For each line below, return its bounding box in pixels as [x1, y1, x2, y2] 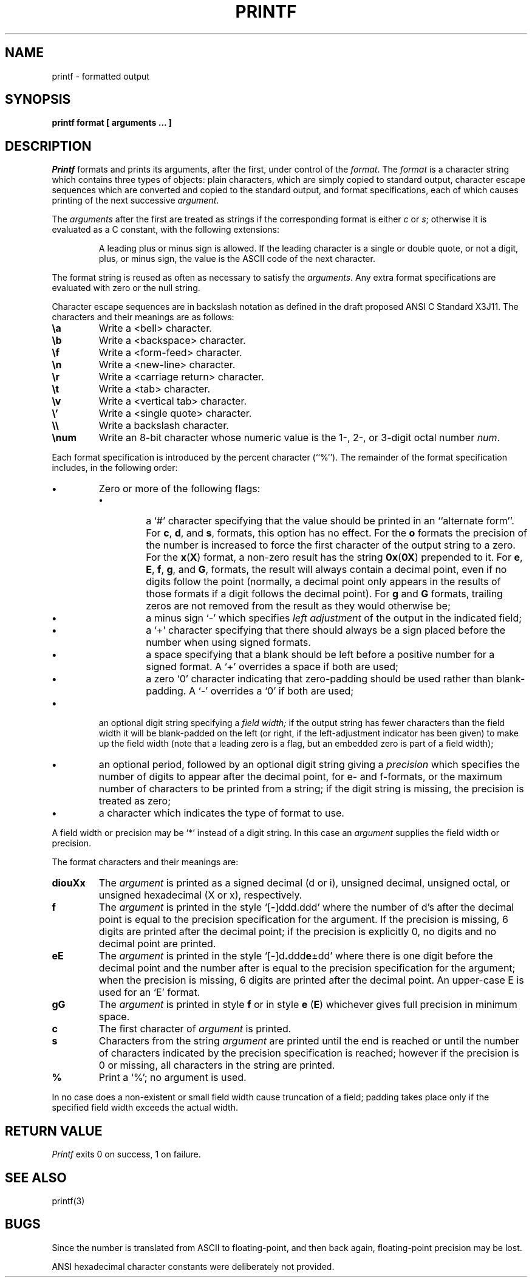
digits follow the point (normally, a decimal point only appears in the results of [146, 575, 501, 588]
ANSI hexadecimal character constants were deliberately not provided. [52, 1261, 335, 1272]
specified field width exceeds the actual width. [52, 1102, 238, 1113]
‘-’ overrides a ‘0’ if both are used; [198, 685, 354, 698]
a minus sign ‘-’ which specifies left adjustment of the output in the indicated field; [146, 612, 522, 625]
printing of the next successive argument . [52, 195, 219, 206]
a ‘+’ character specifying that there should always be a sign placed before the [146, 624, 506, 637]
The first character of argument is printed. [98, 1023, 292, 1035]
